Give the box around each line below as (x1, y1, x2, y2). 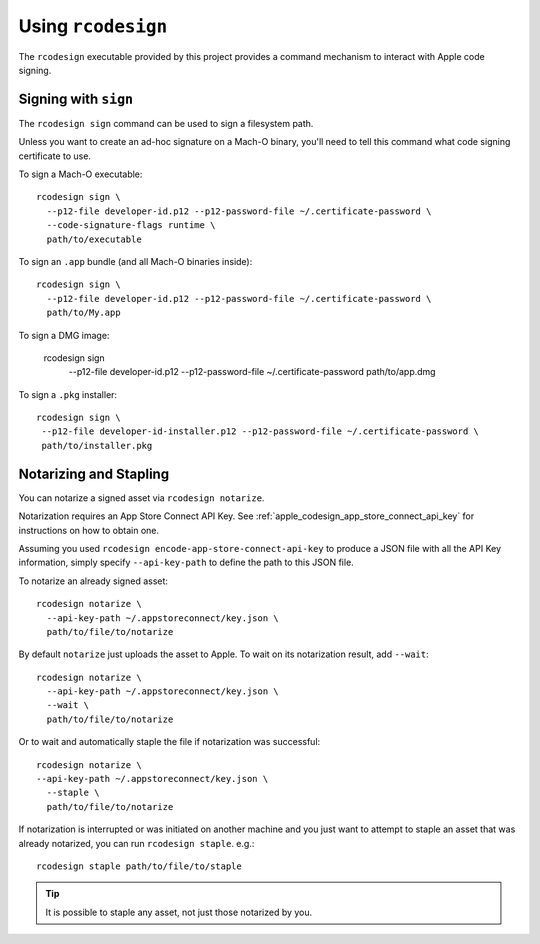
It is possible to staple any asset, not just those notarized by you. (45, 906, 313, 918)
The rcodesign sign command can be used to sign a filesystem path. (18, 117, 314, 129)
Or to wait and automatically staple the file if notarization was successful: (18, 736, 321, 748)
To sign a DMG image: (18, 329, 110, 341)
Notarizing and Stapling (18, 465, 170, 482)
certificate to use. (18, 150, 92, 162)
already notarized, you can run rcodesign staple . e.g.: (18, 837, 255, 849)
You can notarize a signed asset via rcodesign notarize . (18, 491, 265, 504)
